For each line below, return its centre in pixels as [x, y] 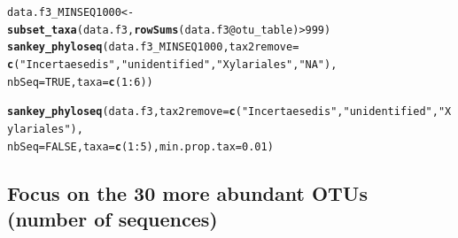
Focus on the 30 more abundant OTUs [187, 192]
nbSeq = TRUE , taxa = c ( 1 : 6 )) [80, 82]
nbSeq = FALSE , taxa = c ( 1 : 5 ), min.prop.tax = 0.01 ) [140, 146]
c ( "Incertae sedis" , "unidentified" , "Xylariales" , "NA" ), [172, 64]
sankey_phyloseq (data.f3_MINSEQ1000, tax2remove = [153, 47]
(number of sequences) [113, 219]
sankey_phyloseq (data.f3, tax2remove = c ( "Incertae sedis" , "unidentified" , [223, 112]
